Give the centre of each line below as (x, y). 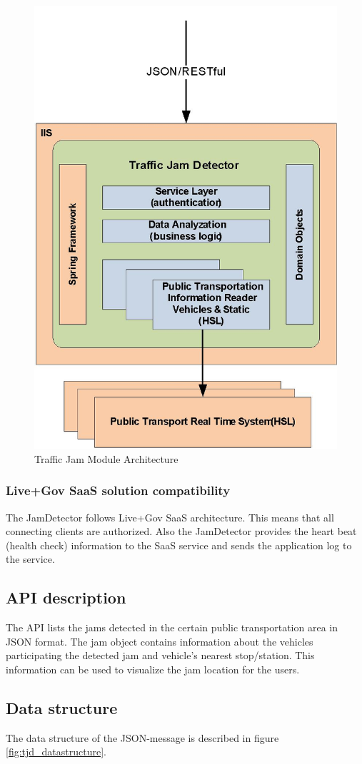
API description (66, 597)
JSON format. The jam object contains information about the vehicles (160, 641)
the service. (30, 559)
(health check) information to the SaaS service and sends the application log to (179, 545)
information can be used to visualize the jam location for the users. (153, 669)
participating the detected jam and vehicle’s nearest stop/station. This (160, 655)
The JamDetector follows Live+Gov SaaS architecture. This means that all (170, 517)
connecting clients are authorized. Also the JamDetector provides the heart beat (181, 531)
